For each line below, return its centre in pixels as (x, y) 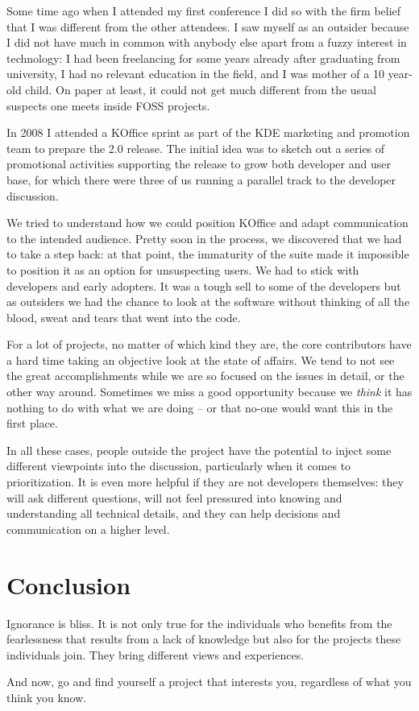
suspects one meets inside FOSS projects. (108, 105)
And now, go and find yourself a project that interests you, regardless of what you (209, 682)
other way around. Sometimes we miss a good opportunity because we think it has (209, 392)
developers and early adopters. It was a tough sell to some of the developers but (204, 285)
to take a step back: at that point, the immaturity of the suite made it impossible (208, 254)
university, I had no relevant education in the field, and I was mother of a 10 (195, 74)
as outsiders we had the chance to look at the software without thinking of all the (208, 302)
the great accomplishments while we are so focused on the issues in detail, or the (205, 376)
